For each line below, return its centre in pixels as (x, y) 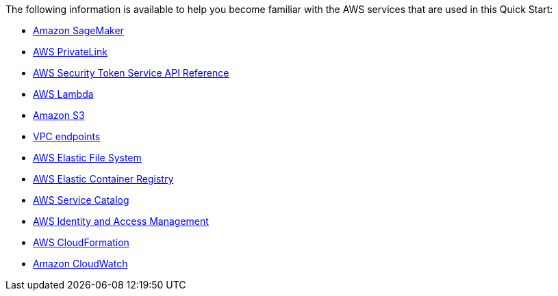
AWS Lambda (63, 94)
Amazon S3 (59, 115)
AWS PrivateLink (70, 52)
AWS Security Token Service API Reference (131, 73)
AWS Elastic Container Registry (103, 179)
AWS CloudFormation (81, 242)
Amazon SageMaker (78, 30)
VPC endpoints (67, 136)
